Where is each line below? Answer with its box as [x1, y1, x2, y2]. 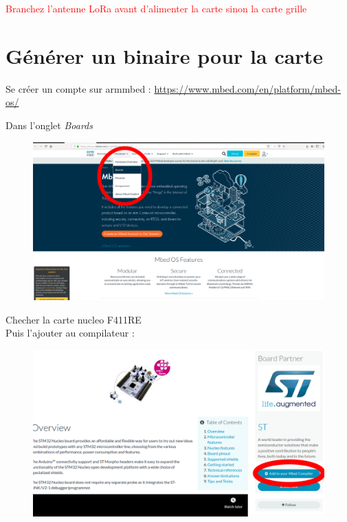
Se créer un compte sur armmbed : [5, 81, 151, 95]
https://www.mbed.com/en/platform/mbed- [154, 81, 342, 95]
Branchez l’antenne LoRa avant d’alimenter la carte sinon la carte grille [5, 1, 307, 15]
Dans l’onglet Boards [5, 117, 93, 132]
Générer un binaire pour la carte [5, 41, 323, 69]
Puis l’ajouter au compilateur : [5, 326, 135, 340]
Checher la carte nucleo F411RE [5, 312, 142, 326]
